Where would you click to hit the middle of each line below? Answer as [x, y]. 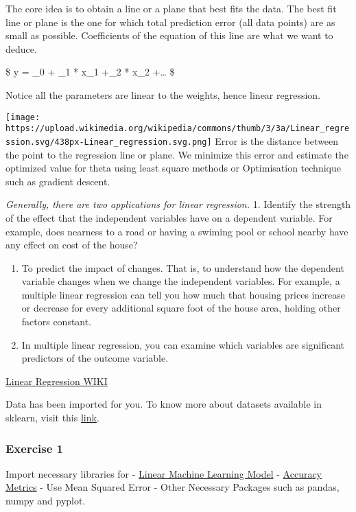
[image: [23, 117]
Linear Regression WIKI [57, 381]
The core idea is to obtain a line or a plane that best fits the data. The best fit [171, 8]
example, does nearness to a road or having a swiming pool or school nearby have [177, 231]
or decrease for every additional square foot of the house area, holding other [181, 308]
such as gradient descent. [58, 181]
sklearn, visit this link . [52, 418]
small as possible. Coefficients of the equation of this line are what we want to [169, 35]
